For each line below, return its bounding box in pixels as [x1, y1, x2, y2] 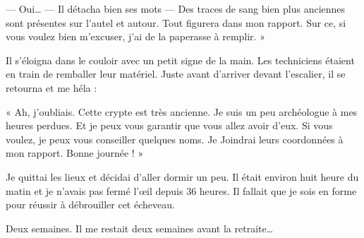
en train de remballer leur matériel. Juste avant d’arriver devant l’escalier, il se [6, 66, 346, 81]
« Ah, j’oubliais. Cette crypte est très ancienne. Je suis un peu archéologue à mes [6, 104, 358, 119]
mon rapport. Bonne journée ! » [6, 145, 144, 160]
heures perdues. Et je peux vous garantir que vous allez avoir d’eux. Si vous [6, 118, 333, 133]
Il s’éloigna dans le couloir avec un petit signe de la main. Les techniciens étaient [6, 52, 355, 67]
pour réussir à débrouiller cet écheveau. [6, 197, 175, 212]
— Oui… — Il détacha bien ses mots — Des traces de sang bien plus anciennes [6, 1, 346, 16]
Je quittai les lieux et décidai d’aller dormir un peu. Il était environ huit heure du [6, 169, 359, 184]
